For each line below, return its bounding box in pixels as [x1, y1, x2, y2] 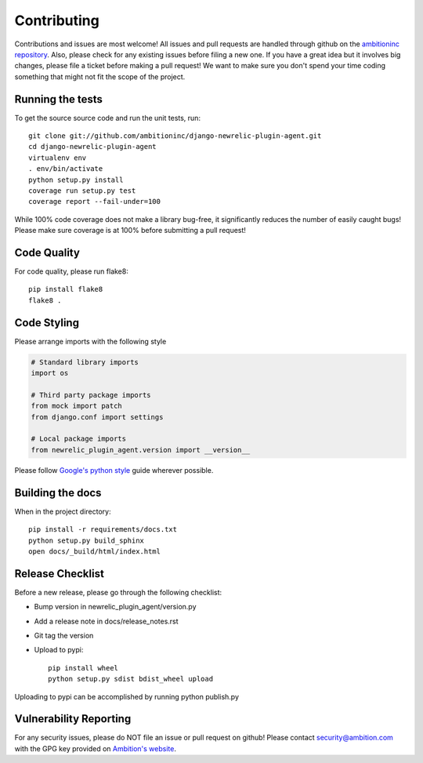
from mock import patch [31, 401, 123, 411]
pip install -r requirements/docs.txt [28, 525, 178, 534]
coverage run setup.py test [28, 186, 136, 195]
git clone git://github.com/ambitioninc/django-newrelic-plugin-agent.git [28, 132, 322, 140]
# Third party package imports [31, 391, 152, 399]
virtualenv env [28, 153, 87, 162]
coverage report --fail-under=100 [28, 197, 161, 206]
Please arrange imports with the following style [14, 336, 167, 346]
